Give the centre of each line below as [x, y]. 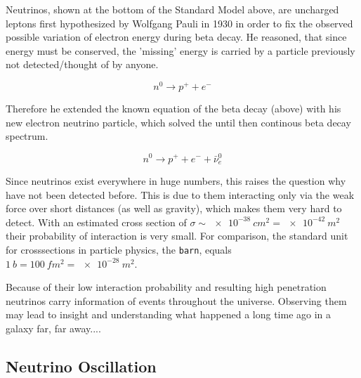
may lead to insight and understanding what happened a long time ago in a [169, 314]
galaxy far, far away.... [53, 328]
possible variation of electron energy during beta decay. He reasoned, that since [176, 37]
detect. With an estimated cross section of [96, 222]
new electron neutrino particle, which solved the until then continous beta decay [178, 122]
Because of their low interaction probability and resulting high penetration [166, 287]
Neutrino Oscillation [81, 366]
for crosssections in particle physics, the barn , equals [119, 249]
